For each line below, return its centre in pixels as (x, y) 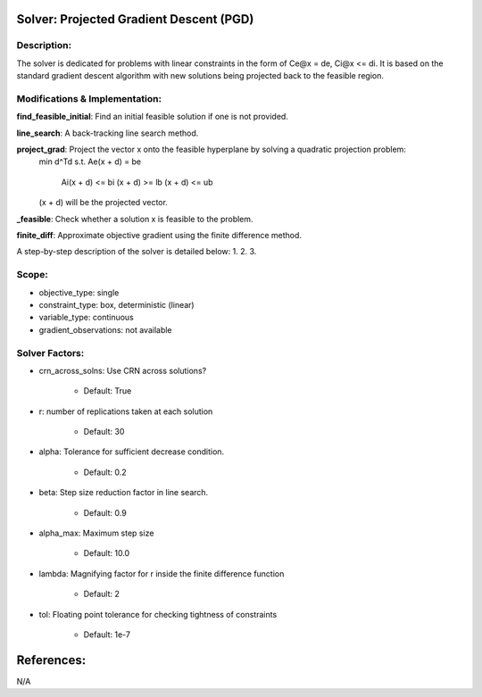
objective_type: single (79, 292)
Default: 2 (102, 594)
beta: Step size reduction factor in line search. (124, 493)
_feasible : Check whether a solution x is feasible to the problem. (135, 219)
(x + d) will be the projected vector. (104, 203)
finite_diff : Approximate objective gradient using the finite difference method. (159, 236)
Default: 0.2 (105, 472)
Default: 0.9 (105, 512)
